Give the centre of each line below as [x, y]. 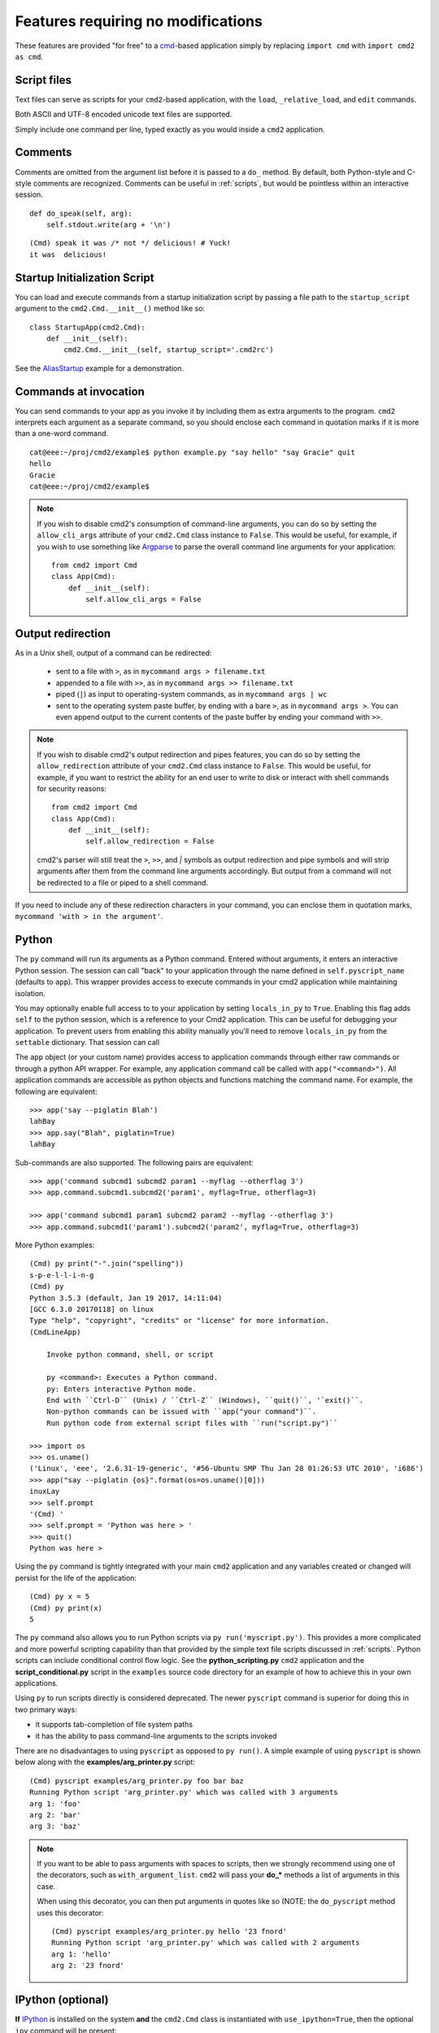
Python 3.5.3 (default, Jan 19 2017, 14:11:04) [126, 1298]
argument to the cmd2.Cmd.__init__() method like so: [110, 308]
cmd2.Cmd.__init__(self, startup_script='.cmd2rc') [169, 350]
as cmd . [29, 56]
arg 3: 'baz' [55, 1826]
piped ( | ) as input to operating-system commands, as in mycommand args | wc [191, 694]
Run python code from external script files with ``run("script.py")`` [192, 1423]
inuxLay [45, 1491]
